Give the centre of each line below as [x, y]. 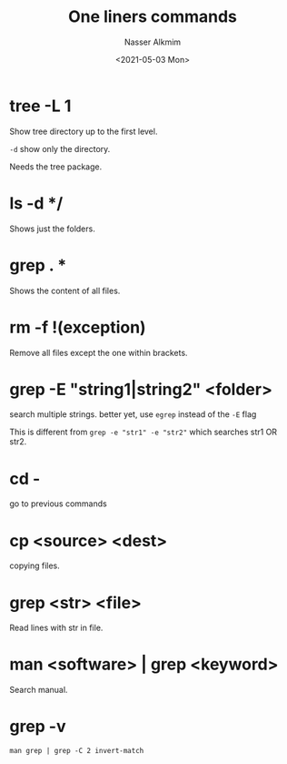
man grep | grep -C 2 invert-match [77, 751]
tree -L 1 [40, 106]
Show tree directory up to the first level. [84, 131]
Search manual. [39, 690]
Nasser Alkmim [153, 42]
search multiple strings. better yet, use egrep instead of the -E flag [133, 414]
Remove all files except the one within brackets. [99, 352]
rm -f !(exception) [78, 327]
